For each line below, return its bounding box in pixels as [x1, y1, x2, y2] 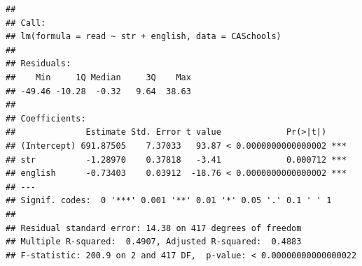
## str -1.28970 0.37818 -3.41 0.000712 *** [6, 154, 347, 165]
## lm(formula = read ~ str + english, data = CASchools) [6, 31, 281, 42]
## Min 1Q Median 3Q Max [6, 72, 191, 82]
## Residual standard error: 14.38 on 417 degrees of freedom [6, 223, 302, 233]
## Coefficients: [6, 113, 86, 124]
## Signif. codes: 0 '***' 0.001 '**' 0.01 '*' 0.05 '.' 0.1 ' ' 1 [6, 195, 332, 206]
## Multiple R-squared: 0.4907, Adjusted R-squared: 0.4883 [6, 237, 302, 247]
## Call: [6, 17, 46, 28]
